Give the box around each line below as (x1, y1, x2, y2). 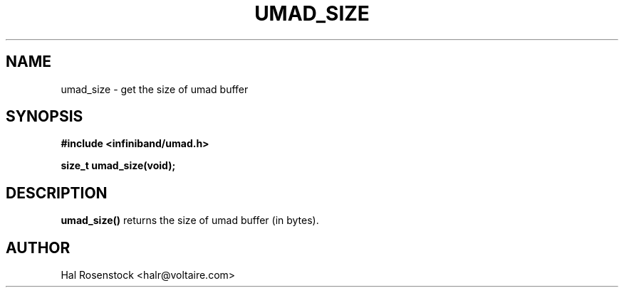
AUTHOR (6, 238, 71, 257)
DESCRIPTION (6, 183, 108, 202)
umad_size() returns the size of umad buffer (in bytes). (61, 214, 319, 227)
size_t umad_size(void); (61, 159, 176, 172)
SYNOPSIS (6, 107, 83, 126)
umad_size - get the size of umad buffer (61, 82, 249, 95)
